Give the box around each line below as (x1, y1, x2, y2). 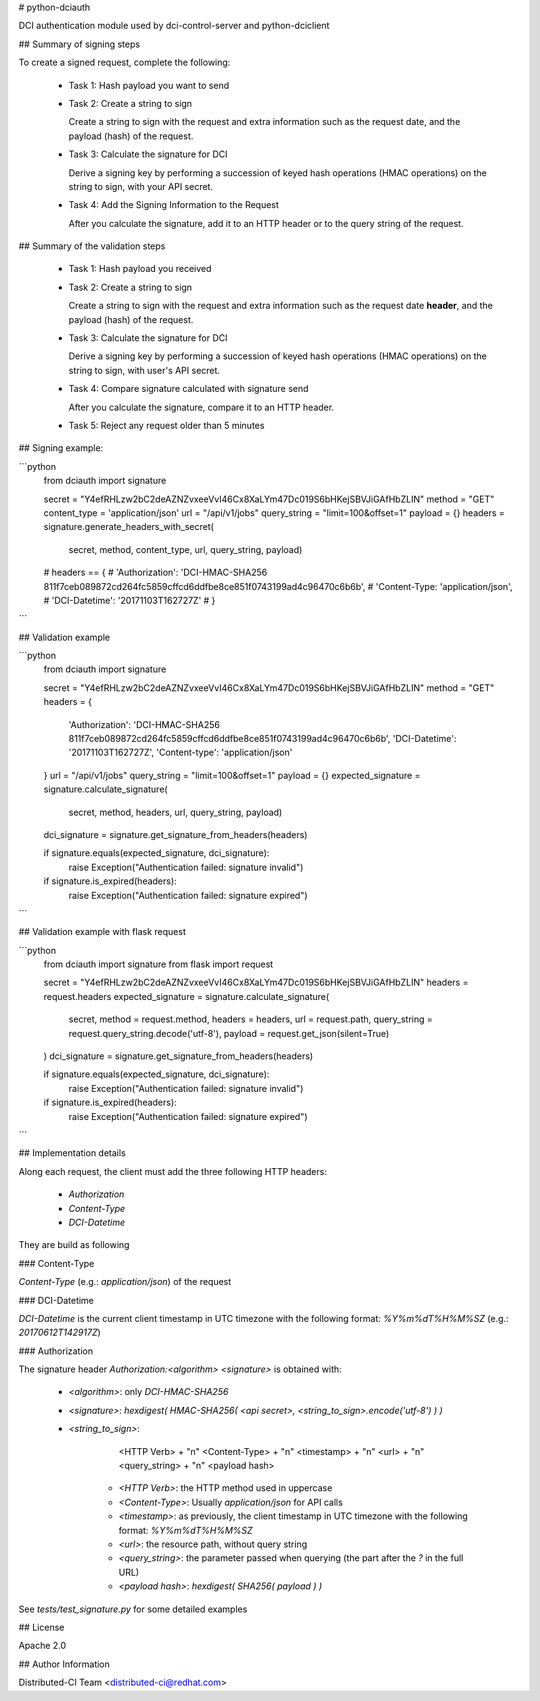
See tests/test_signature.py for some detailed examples (18, 1603, 248, 1615)
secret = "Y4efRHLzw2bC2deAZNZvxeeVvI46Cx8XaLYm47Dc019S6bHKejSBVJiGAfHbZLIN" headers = (43, 976, 469, 989)
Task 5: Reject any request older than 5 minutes (68, 419, 265, 431)
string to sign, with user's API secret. (68, 364, 220, 376)
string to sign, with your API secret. (68, 180, 214, 192)
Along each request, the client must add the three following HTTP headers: (18, 1165, 327, 1177)
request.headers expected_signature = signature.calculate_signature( (43, 990, 330, 1002)
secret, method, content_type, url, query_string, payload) (68, 543, 303, 555)
